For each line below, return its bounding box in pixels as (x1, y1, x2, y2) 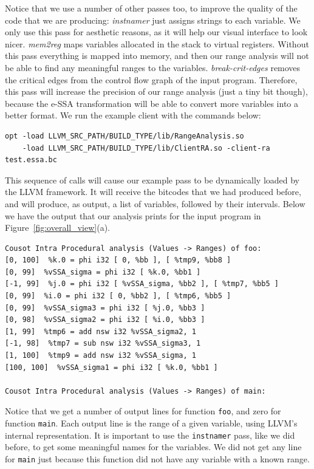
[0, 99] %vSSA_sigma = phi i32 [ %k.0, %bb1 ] (5, 267, 201, 276)
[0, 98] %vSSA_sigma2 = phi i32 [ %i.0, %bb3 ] (5, 315, 205, 324)
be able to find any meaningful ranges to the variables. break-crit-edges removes (5, 61, 301, 74)
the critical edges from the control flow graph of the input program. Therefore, (5, 73, 298, 86)
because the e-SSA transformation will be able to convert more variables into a (5, 97, 299, 109)
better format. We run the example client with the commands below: (5, 109, 261, 122)
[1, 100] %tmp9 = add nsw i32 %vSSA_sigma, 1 (5, 351, 196, 360)
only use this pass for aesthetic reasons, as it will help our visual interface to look (5, 26, 308, 38)
